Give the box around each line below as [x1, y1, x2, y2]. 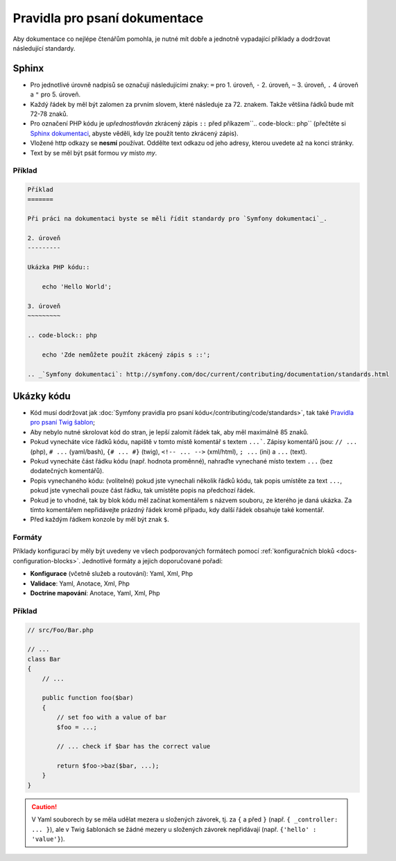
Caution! [31, 802, 58, 811]
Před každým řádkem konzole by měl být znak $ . [30, 515, 170, 524]
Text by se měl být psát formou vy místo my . [30, 148, 157, 157]
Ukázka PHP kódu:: [27, 264, 90, 271]
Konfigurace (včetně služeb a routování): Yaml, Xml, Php [30, 570, 193, 578]
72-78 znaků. [30, 110, 69, 118]
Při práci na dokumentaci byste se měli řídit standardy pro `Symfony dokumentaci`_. [27, 215, 327, 223]
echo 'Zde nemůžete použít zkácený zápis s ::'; [42, 350, 211, 359]
